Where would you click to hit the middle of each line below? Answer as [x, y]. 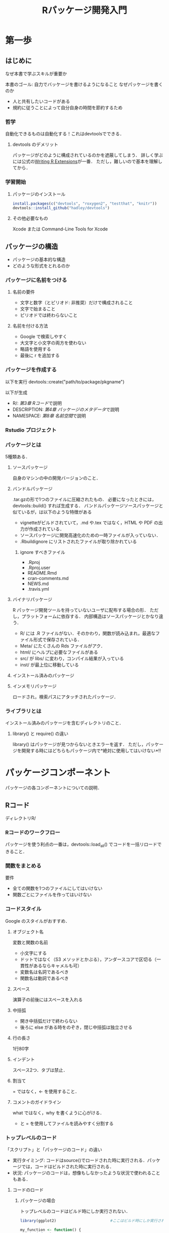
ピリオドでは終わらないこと [49, 315]
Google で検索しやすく [44, 337]
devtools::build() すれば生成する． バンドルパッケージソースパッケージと [88, 506]
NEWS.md [38, 584]
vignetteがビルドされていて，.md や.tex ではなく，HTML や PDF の [89, 522]
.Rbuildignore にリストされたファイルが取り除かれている [78, 541]
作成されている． [47, 529]
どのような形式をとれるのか [41, 266]
